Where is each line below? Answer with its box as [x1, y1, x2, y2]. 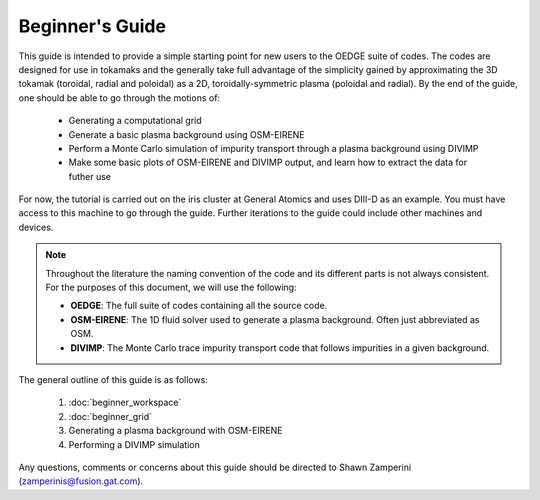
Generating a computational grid [68, 115, 202, 127]
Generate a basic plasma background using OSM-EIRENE [68, 128, 305, 140]
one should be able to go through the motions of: [18, 91, 220, 104]
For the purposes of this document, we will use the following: [45, 281, 297, 294]
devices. [18, 221, 54, 233]
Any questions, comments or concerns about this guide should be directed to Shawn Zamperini [18, 461, 412, 473]
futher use [68, 170, 112, 182]
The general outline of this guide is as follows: [18, 373, 209, 385]
